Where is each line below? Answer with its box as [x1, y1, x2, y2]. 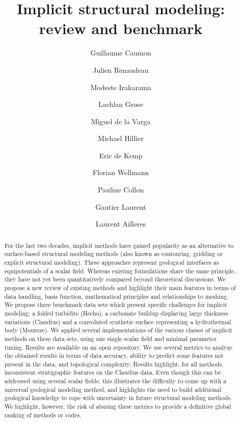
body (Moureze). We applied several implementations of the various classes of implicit [4, 326, 232, 334]
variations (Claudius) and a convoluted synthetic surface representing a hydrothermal [4, 317, 231, 326]
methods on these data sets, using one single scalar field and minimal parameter [4, 334, 217, 343]
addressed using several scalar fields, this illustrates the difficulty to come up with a [4, 377, 227, 385]
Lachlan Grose [98, 99, 143, 109]
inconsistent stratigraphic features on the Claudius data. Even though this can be [4, 368, 221, 377]
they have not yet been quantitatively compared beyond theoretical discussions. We [4, 275, 226, 284]
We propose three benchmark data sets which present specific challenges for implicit [4, 300, 227, 309]
